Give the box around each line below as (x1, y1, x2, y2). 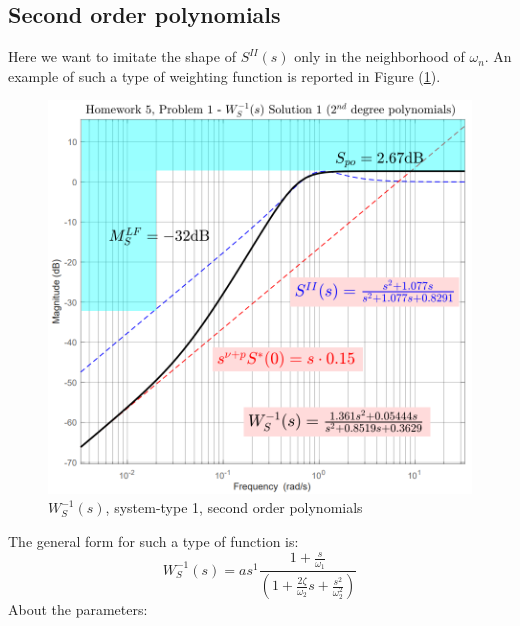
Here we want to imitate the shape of (8, 46, 236, 67)
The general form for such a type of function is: (8, 530, 299, 551)
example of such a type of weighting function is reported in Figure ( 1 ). (8, 65, 441, 86)
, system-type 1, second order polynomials (105, 497, 363, 518)
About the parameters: (8, 599, 148, 620)
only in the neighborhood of (294, 46, 465, 67)
